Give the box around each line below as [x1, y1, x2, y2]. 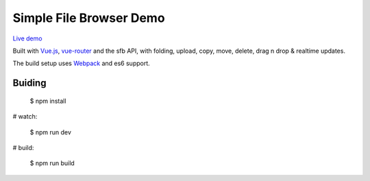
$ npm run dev [29, 128, 72, 136]
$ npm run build [29, 159, 75, 167]
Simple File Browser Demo [12, 10, 165, 25]
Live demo [12, 34, 42, 43]
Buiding [12, 77, 47, 89]
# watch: [12, 112, 38, 121]
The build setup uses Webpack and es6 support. [12, 59, 150, 68]
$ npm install [29, 97, 66, 105]
